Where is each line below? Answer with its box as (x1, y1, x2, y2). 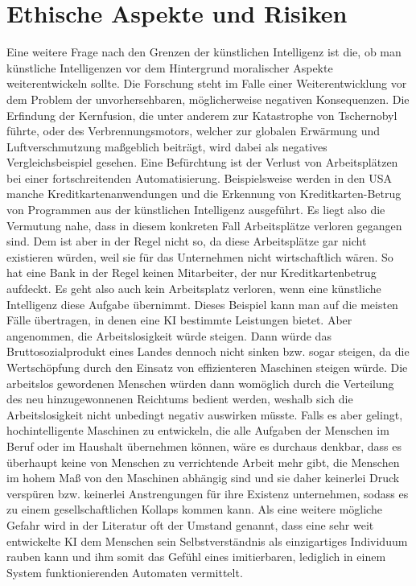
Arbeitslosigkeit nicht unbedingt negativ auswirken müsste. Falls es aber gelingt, (6, 406, 403, 423)
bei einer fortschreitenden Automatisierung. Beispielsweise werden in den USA (6, 169, 393, 186)
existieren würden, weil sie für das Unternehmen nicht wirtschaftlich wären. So (6, 248, 393, 265)
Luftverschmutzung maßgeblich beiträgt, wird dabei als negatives (6, 138, 327, 155)
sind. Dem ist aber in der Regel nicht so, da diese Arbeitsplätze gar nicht (6, 233, 367, 250)
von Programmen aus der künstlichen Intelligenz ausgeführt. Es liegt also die (6, 201, 385, 218)
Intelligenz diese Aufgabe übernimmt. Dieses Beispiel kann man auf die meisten (6, 295, 398, 312)
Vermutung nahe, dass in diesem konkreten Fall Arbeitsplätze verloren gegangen (6, 217, 402, 233)
